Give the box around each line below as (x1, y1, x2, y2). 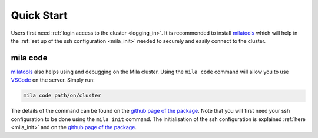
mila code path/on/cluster (23, 92, 101, 99)
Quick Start (11, 9, 68, 22)
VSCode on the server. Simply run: (11, 76, 95, 83)
